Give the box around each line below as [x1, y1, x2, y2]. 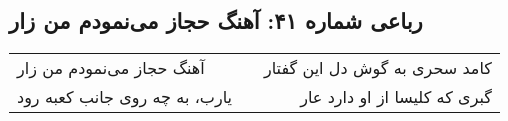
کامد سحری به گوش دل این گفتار [263, 56, 492, 80]
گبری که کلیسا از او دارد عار [300, 85, 492, 109]
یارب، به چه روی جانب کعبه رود [17, 85, 232, 109]
